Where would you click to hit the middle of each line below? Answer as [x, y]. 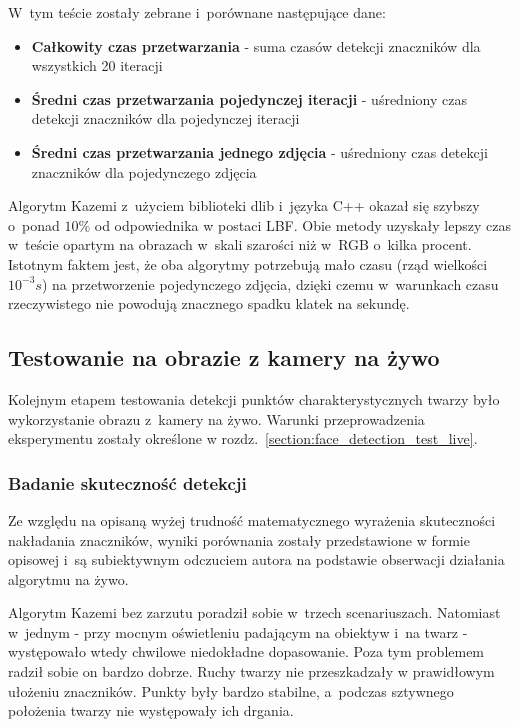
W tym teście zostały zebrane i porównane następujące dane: [197, 12]
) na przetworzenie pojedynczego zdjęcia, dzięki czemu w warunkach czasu [270, 283]
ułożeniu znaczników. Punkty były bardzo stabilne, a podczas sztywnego [231, 690]
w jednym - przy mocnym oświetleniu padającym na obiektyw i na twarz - [238, 631]
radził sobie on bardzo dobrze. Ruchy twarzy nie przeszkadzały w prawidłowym [251, 671]
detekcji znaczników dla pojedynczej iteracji [165, 118]
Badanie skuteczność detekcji [127, 482]
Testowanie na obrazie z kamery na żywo [224, 357]
